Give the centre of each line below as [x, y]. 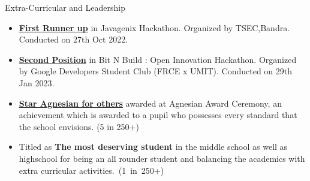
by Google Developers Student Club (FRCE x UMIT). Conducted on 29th [156, 71]
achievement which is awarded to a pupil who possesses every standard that [158, 115]
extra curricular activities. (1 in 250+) [91, 170]
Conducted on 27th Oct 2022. [73, 39]
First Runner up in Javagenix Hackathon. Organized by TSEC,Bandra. [154, 27]
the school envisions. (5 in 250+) [79, 126]
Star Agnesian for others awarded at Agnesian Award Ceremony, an [150, 103]
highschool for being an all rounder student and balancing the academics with [162, 158]
